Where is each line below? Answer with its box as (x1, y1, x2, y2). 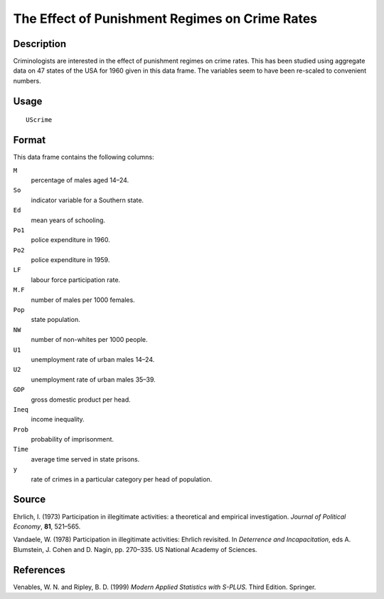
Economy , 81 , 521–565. (13, 522, 81, 531)
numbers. (13, 76, 42, 85)
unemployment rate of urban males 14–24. (31, 355, 155, 363)
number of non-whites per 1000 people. (31, 335, 149, 344)
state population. (31, 316, 81, 324)
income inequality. (31, 415, 85, 424)
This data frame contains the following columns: (13, 153, 154, 162)
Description (13, 38, 67, 50)
